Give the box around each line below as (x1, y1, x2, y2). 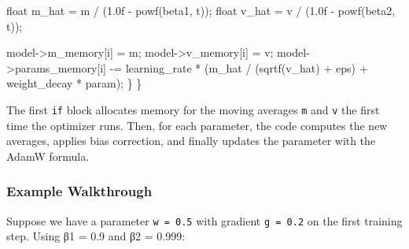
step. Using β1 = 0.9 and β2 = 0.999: (6, 228, 186, 244)
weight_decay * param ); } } (6, 75, 142, 91)
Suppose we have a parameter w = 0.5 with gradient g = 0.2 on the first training (6, 212, 403, 229)
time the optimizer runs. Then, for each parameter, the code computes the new (6, 117, 388, 133)
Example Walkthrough (6, 181, 153, 201)
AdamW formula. (6, 147, 90, 164)
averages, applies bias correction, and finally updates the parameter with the (6, 132, 376, 149)
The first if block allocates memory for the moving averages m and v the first (6, 101, 380, 117)
